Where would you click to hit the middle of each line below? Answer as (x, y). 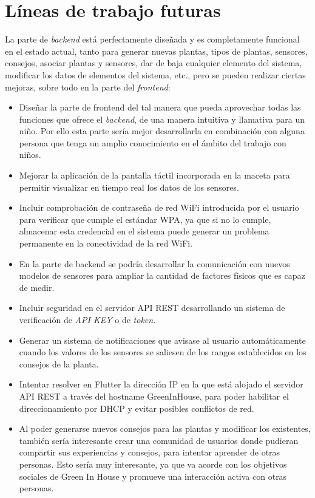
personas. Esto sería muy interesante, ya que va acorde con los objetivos (153, 464)
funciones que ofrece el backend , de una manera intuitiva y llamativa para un (162, 119)
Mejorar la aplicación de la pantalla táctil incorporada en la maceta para (154, 175)
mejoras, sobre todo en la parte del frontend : (88, 87)
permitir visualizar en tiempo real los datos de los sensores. (129, 187)
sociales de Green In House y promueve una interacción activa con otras (153, 476)
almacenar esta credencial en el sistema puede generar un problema (144, 231)
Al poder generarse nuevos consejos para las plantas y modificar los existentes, (165, 428)
